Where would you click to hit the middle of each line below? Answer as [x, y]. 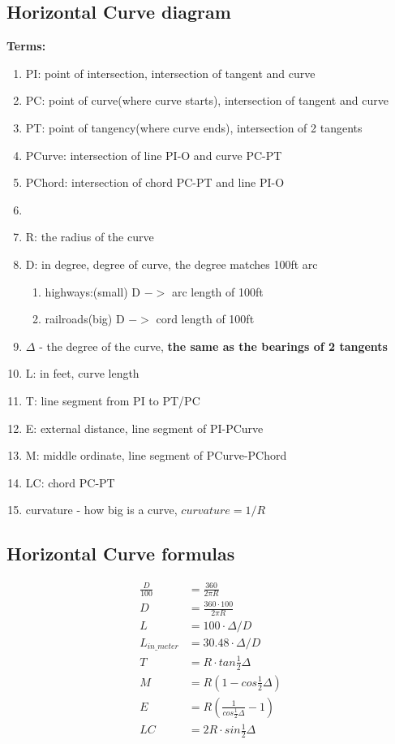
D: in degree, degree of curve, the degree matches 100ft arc [172, 264]
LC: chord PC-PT [70, 482]
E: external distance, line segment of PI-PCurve [144, 428]
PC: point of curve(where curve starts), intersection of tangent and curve [207, 100]
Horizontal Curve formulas [121, 554]
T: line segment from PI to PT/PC [113, 400]
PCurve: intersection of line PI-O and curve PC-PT [154, 155]
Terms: [26, 46]
